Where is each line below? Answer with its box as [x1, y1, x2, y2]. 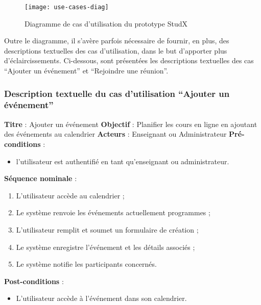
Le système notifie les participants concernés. [16, 259, 157, 269]
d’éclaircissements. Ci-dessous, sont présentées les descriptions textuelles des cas [4, 55, 254, 66]
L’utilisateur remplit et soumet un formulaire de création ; [16, 224, 199, 235]
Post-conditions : [4, 275, 64, 286]
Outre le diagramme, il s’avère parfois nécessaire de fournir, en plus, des [4, 35, 229, 46]
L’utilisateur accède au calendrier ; [16, 190, 125, 200]
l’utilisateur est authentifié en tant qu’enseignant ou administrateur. [16, 156, 229, 166]
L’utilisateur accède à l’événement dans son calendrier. [16, 293, 187, 303]
